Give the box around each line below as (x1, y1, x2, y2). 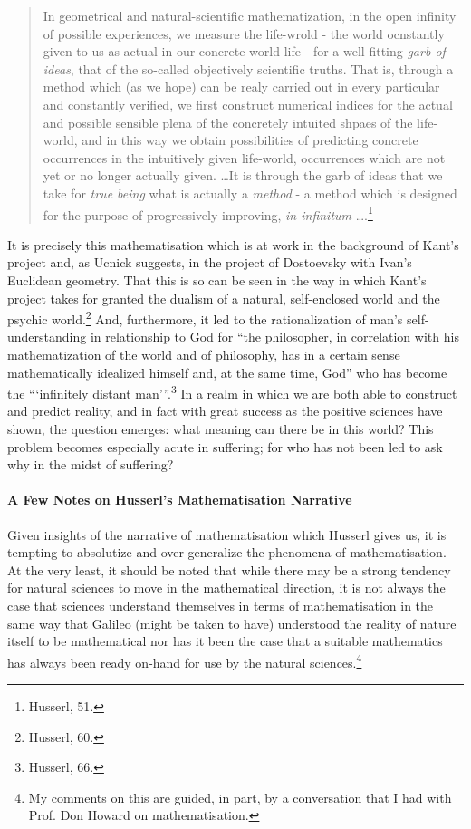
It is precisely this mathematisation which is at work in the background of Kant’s (7, 235, 459, 254)
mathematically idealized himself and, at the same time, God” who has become (7, 362, 447, 381)
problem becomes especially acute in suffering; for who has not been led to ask (7, 437, 443, 456)
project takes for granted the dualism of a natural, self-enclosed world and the (7, 288, 440, 307)
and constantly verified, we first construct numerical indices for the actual (43, 94, 453, 113)
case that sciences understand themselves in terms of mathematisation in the (7, 595, 434, 614)
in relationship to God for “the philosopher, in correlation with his (90, 327, 459, 346)
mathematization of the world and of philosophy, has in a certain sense (7, 345, 400, 363)
